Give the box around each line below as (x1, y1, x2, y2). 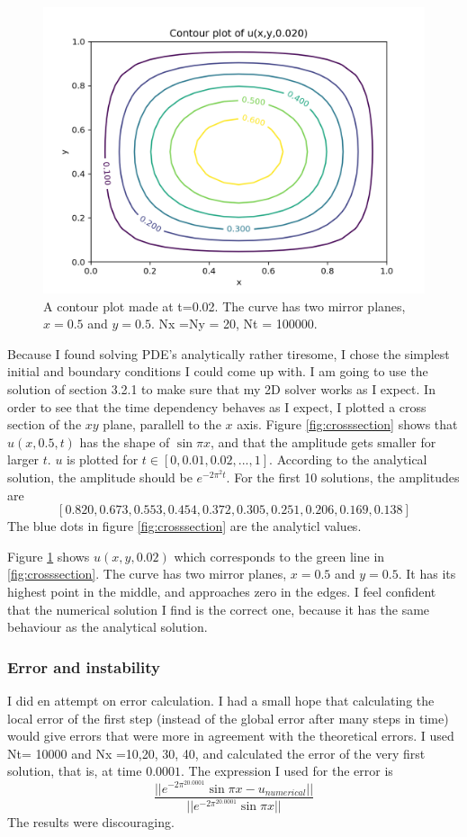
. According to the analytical (269, 450, 427, 469)
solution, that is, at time (7, 761, 142, 780)
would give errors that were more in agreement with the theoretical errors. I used (7, 726, 454, 745)
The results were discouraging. (7, 813, 175, 832)
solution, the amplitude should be (7, 467, 193, 486)
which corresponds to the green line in (174, 546, 385, 565)
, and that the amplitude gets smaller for (210, 432, 436, 451)
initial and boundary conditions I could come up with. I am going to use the (7, 362, 428, 381)
